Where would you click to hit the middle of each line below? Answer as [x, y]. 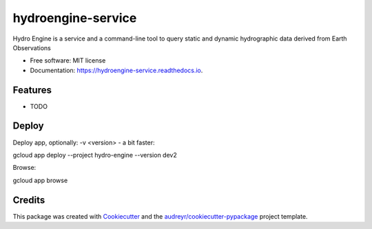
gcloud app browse [40, 180]
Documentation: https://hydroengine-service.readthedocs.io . [116, 70]
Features [32, 90]
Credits [29, 200]
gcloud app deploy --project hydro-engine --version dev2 [95, 155]
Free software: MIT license [68, 61]
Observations [32, 47]
